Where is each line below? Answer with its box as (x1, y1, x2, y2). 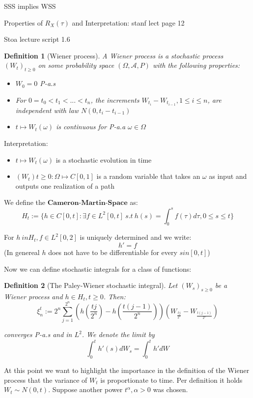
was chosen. (153, 384, 188, 395)
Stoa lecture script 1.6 (4, 34, 70, 44)
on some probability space (38, 60, 114, 70)
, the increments (90, 94, 140, 105)
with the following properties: (152, 60, 240, 70)
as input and (209, 171, 247, 181)
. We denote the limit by (82, 329, 155, 340)
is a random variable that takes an (96, 171, 200, 181)
